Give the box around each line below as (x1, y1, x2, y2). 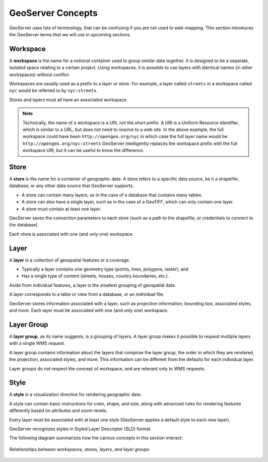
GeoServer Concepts (9, 7, 98, 18)
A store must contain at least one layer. (21, 206, 102, 212)
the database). (9, 222, 39, 228)
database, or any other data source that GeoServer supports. (9, 183, 134, 189)
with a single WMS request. (9, 340, 66, 346)
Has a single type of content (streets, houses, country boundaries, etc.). (21, 273, 169, 279)
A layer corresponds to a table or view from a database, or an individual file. (9, 291, 164, 297)
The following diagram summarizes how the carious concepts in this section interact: (9, 435, 183, 441)
